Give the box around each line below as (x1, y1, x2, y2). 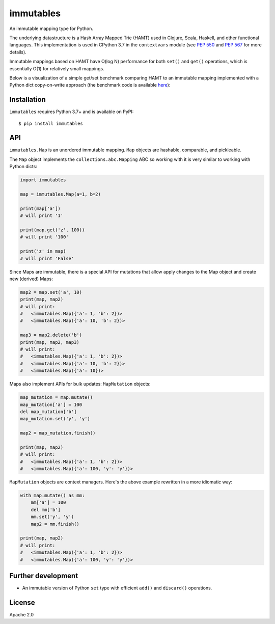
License (9, 598, 35, 607)
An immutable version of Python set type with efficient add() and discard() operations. (22, 585, 212, 591)
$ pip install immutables (18, 120, 84, 126)
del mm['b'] (31, 507, 61, 512)
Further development (9, 571, 78, 580)
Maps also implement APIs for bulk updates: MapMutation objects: (9, 381, 151, 387)
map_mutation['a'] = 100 (20, 401, 82, 408)
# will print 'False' (20, 255, 74, 261)
